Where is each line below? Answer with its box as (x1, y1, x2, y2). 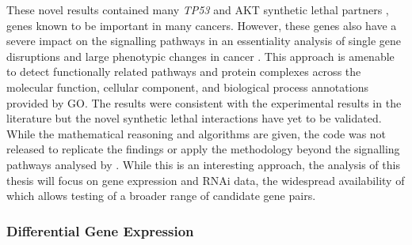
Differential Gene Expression (6, 220, 194, 240)
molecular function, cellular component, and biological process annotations (6, 78, 368, 95)
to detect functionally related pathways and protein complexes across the (6, 63, 361, 80)
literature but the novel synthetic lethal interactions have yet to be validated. (6, 110, 382, 126)
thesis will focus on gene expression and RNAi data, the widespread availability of (6, 171, 405, 188)
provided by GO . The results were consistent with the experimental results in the (6, 94, 402, 111)
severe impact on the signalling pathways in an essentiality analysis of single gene (6, 32, 402, 49)
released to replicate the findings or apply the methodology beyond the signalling (6, 141, 400, 157)
